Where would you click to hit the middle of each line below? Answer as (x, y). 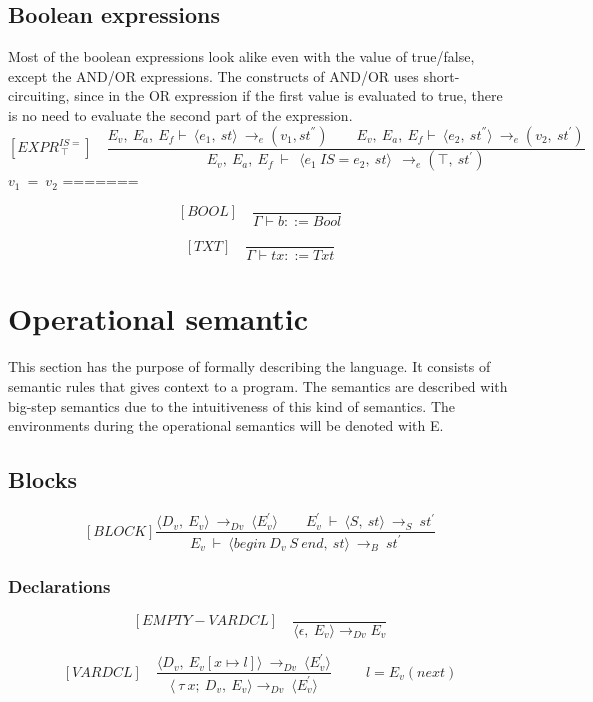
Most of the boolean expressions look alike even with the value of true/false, (241, 56)
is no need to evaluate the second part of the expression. (180, 114)
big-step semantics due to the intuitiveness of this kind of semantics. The (232, 405)
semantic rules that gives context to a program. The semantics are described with (258, 385)
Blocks (42, 479)
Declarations (59, 585)
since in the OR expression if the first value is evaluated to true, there (288, 95)
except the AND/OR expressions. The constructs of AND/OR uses (213, 75)
